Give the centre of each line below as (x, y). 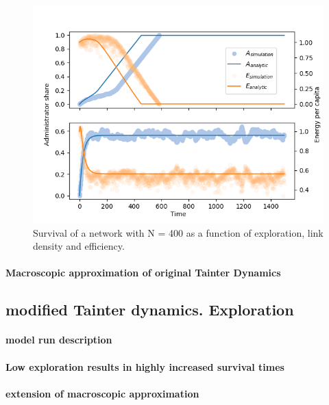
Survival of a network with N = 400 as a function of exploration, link (178, 232)
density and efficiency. (79, 246)
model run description (59, 340)
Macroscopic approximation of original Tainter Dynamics (143, 273)
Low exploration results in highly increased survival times (145, 366)
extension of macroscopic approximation (102, 393)
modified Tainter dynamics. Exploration (150, 310)
